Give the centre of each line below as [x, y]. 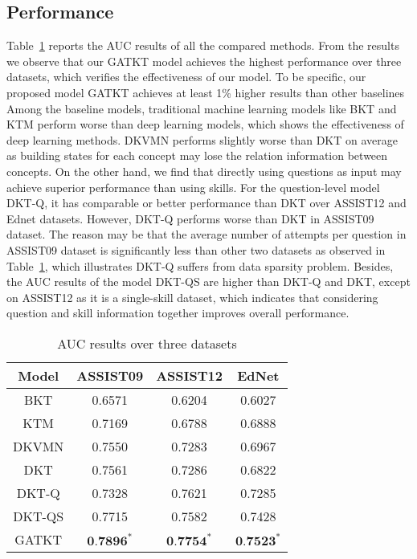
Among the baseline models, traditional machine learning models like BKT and [202, 108]
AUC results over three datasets [147, 343]
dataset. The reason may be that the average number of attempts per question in [206, 234]
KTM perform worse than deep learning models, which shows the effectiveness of [205, 124]
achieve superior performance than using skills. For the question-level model [193, 187]
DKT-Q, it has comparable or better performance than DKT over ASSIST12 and [206, 203]
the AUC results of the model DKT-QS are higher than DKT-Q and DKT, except [208, 282]
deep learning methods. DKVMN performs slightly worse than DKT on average [202, 139]
